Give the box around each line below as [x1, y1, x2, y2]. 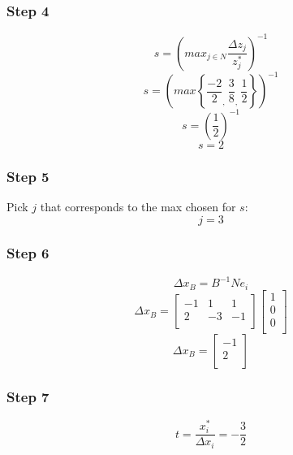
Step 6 [6, 243, 50, 263]
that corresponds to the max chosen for [40, 197, 236, 214]
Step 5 [6, 166, 50, 186]
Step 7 [6, 386, 50, 406]
